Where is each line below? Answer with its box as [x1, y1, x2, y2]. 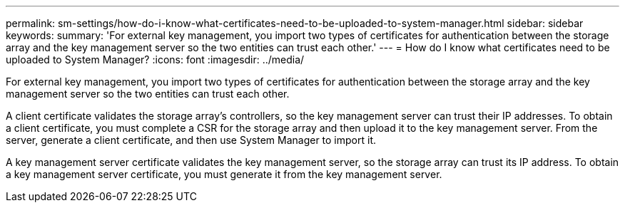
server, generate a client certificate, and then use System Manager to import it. [6, 134, 377, 146]
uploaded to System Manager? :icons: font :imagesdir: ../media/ [6, 53, 305, 66]
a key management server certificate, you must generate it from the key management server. [6, 168, 442, 180]
